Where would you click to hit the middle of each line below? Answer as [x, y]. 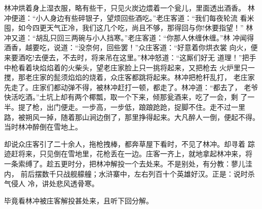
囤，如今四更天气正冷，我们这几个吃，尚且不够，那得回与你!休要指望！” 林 [129, 28]
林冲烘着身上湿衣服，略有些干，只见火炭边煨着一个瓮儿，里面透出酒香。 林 [129, 8]
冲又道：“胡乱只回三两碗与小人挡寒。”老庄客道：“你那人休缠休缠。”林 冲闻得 [129, 37]
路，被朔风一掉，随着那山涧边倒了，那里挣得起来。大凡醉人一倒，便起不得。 [132, 117]
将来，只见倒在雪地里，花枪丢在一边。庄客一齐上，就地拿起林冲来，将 [135, 154]
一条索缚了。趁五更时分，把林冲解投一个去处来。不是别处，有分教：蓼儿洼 [128, 163]
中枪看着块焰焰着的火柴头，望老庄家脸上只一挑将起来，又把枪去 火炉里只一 [129, 67]
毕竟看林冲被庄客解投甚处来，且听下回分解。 [79, 200]
